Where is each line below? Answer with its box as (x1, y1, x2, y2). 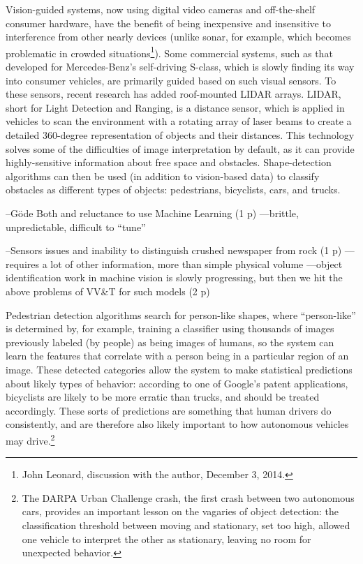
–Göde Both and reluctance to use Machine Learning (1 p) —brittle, (6, 205, 299, 220)
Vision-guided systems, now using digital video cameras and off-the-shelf (6, 2, 316, 16)
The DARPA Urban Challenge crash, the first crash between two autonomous (22, 490, 355, 505)
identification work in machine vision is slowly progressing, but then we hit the (6, 270, 343, 285)
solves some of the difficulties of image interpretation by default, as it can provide (6, 141, 355, 156)
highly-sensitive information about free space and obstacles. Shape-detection (6, 155, 332, 170)
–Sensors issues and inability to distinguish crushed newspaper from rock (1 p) (6, 243, 342, 258)
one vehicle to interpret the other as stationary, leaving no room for (22, 531, 311, 546)
